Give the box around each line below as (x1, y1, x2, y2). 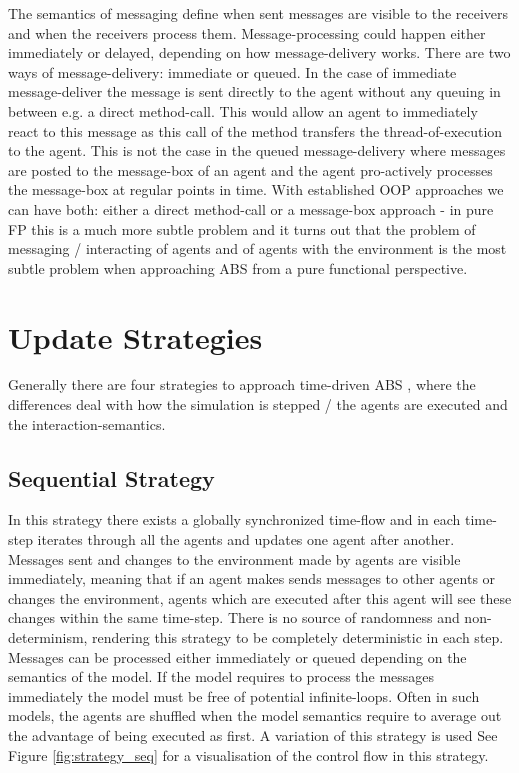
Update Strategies (8, 316, 263, 357)
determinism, (8, 626, 88, 647)
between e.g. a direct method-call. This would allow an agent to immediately (8, 100, 478, 121)
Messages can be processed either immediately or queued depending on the (8, 646, 467, 667)
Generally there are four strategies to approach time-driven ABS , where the (8, 374, 476, 395)
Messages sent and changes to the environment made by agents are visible (8, 548, 461, 569)
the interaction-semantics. (8, 413, 166, 434)
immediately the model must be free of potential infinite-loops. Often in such (8, 685, 480, 706)
